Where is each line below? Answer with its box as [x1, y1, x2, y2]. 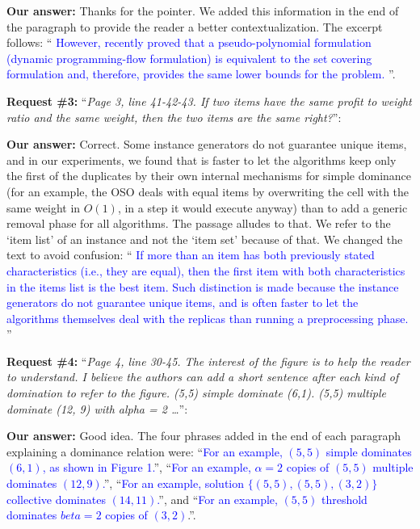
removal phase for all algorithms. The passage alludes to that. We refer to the [6, 215, 391, 232]
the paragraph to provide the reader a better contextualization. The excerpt [6, 18, 383, 35]
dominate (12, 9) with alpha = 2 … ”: [6, 400, 188, 417]
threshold [321, 490, 367, 507]
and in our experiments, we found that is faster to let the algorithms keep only [6, 151, 397, 168]
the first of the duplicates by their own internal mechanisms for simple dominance [6, 167, 412, 184]
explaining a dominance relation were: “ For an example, [6, 443, 283, 460]
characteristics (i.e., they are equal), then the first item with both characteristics [6, 262, 405, 279]
